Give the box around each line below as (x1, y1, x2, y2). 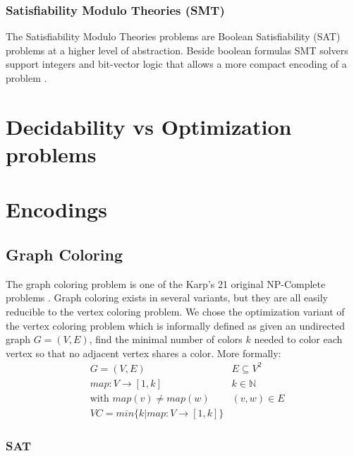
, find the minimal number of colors (89, 332, 243, 347)
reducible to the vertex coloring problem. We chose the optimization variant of (6, 304, 345, 318)
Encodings (6, 195, 107, 224)
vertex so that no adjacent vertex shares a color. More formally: (6, 345, 281, 360)
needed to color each (254, 332, 343, 347)
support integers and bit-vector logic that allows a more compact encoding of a (6, 56, 347, 71)
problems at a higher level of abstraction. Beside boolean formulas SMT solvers (6, 42, 348, 57)
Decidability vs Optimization (6, 112, 292, 140)
